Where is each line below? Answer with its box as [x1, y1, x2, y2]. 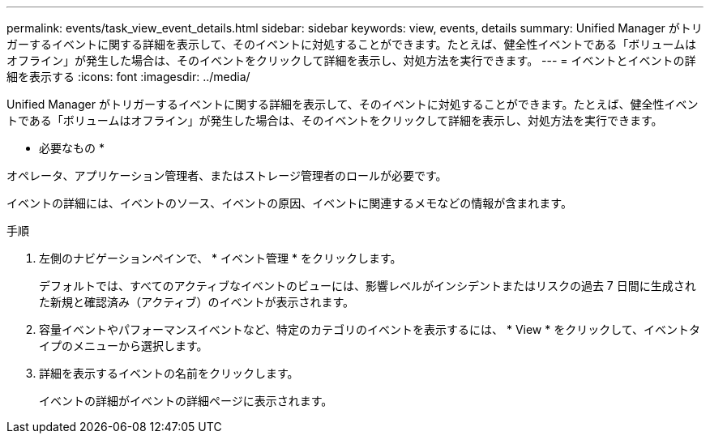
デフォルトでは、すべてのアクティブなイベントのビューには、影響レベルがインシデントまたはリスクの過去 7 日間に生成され [39, 279, 696, 293]
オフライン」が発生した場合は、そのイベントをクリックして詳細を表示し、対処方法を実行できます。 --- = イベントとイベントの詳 [6, 53, 696, 67]
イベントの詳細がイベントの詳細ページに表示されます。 [39, 394, 333, 408]
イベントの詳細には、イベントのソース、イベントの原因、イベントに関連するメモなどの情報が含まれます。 [6, 196, 572, 210]
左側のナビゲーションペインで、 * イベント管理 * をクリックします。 [39, 251, 402, 265]
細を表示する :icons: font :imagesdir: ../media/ [6, 70, 250, 83]
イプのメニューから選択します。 [39, 339, 208, 352]
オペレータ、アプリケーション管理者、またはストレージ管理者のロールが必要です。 [6, 169, 447, 182]
